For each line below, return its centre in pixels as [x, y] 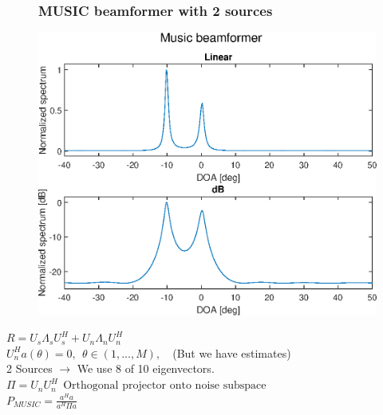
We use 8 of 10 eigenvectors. [146, 368]
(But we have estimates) [232, 352]
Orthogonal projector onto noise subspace [165, 386]
